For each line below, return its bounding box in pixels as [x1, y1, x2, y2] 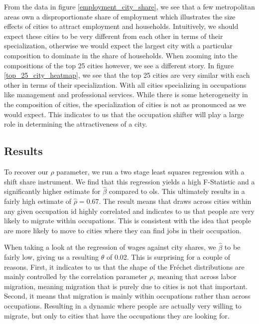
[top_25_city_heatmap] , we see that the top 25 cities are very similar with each [4, 70, 250, 80]
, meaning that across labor [153, 271, 237, 282]
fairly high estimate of [4, 195, 72, 206]
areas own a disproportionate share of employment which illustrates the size [4, 11, 236, 21]
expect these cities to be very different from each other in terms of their [4, 30, 223, 41]
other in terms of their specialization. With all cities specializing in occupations [4, 79, 247, 90]
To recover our [4, 166, 48, 176]
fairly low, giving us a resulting [4, 252, 99, 262]
